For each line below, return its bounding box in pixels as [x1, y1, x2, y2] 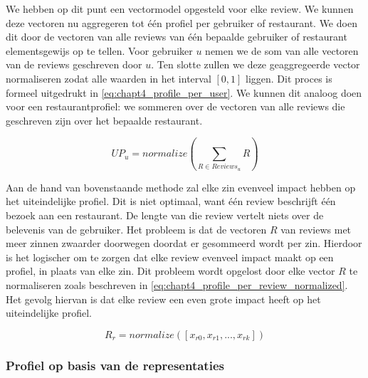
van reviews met [280, 221, 352, 236]
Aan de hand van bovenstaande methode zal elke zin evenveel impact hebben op [6, 179, 356, 194]
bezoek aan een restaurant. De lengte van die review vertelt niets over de [6, 208, 324, 223]
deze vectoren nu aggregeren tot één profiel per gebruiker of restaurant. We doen [6, 15, 357, 30]
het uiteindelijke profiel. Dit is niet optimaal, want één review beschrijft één [6, 194, 336, 209]
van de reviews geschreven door [6, 57, 142, 72]
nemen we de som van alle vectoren [205, 43, 359, 58]
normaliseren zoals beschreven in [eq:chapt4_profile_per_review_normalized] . [6, 278, 348, 293]
